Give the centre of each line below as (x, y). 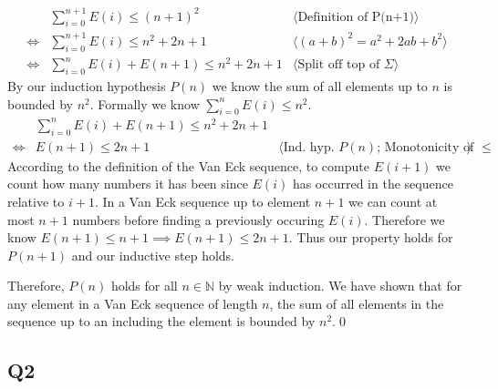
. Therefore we (405, 219)
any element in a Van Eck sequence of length (133, 303)
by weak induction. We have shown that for (340, 286)
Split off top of (339, 65)
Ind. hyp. (309, 147)
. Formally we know (145, 103)
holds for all (144, 286)
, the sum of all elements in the (357, 303)
